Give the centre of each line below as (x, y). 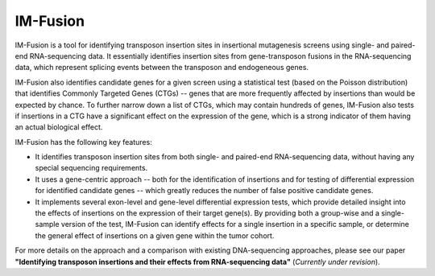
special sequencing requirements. (91, 168)
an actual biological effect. (59, 127)
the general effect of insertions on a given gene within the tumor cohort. (155, 235)
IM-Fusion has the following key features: (83, 142)
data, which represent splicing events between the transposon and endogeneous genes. (162, 68)
